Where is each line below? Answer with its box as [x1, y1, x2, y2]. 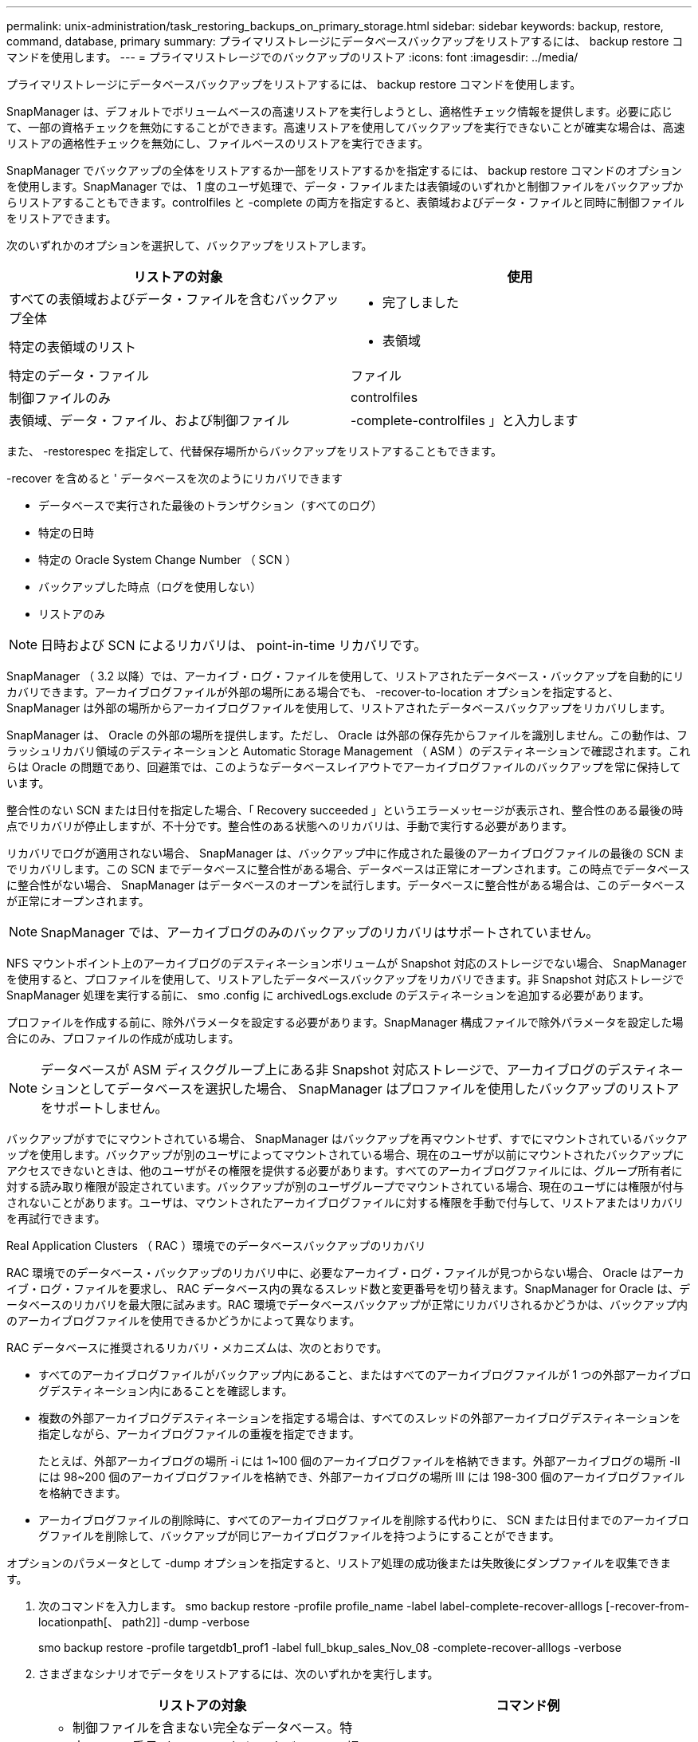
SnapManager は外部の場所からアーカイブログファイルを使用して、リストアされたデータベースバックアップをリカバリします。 [6, 701, 672, 715]
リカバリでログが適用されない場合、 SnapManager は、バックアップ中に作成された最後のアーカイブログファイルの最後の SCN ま [6, 846, 685, 860]
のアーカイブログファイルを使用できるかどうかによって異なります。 [6, 1314, 361, 1327]
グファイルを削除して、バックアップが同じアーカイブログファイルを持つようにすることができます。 [38, 1529, 560, 1543]
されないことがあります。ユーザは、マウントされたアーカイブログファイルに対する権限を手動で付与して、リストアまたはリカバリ [6, 1196, 684, 1209]
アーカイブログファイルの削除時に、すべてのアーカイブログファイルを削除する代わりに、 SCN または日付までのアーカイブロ [38, 1513, 689, 1527]
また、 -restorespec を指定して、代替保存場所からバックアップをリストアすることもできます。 [6, 444, 502, 458]
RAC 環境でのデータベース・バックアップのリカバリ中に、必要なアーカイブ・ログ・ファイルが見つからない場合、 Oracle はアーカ [6, 1266, 684, 1279]
